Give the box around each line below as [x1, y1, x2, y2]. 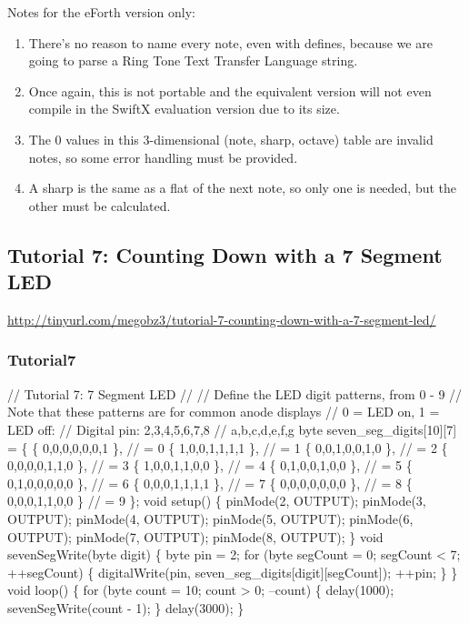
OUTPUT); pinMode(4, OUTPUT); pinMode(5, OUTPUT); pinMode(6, [7, 508, 414, 528]
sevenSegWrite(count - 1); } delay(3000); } [7, 598, 244, 617]
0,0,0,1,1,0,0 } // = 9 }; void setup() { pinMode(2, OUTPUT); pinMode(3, [7, 491, 426, 510]
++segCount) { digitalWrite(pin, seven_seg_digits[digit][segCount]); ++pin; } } [7, 562, 458, 581]
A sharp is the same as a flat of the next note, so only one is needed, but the [28, 178, 457, 197]
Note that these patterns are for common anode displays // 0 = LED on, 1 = [7, 402, 440, 421]
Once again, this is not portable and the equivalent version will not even [28, 81, 432, 100]
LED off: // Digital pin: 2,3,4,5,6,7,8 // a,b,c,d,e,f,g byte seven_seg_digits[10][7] [7, 419, 457, 438]
